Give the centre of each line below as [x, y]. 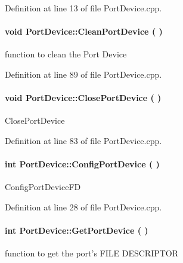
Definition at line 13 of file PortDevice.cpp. [83, 8]
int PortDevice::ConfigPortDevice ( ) [82, 164]
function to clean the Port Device [66, 54]
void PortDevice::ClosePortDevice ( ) [83, 98]
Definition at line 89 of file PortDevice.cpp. [83, 74]
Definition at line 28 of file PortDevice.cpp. [83, 207]
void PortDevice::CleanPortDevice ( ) [84, 31]
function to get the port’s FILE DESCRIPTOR [92, 253]
